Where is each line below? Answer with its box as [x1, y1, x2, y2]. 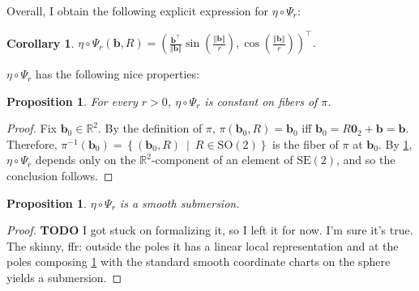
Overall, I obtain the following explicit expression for [6, 2, 269, 19]
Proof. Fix [6, 120, 57, 137]
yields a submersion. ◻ [6, 269, 122, 286]
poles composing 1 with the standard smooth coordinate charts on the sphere [6, 253, 391, 270]
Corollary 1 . [6, 34, 75, 51]
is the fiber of [272, 135, 339, 152]
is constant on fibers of [204, 92, 318, 109]
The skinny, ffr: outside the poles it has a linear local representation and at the [6, 237, 399, 254]
